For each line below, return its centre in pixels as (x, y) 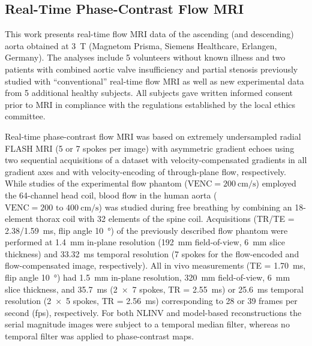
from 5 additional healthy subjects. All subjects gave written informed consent (149, 93)
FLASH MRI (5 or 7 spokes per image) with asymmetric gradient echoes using (150, 148)
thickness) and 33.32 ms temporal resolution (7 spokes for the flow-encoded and (152, 253)
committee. (25, 116)
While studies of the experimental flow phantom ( (96, 183)
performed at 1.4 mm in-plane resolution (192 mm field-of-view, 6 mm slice (145, 242)
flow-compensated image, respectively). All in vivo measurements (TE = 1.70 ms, (155, 265)
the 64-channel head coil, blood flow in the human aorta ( (111, 195)
